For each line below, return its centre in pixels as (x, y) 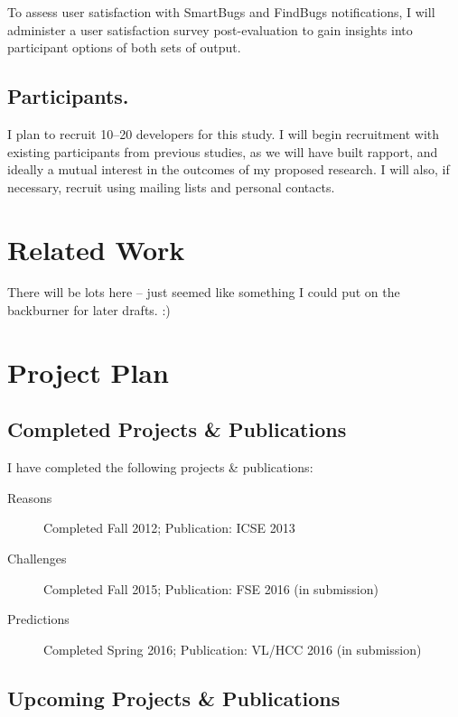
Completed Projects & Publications (177, 429)
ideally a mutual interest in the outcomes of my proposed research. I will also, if (229, 169)
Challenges (37, 559)
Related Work (96, 249)
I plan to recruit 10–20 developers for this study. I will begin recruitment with (224, 133)
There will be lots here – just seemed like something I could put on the (204, 292)
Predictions (38, 619)
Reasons (30, 497)
